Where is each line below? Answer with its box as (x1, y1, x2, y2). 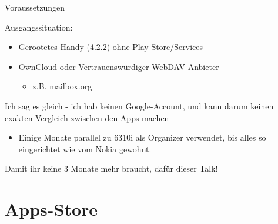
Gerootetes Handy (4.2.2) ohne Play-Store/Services (18, 41, 203, 53)
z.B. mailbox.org (32, 80, 92, 92)
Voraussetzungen (5, 1, 65, 13)
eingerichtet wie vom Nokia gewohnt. (18, 142, 152, 155)
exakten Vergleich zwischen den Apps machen (5, 111, 169, 123)
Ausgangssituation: (5, 21, 73, 33)
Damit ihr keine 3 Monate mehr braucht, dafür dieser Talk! (5, 162, 218, 175)
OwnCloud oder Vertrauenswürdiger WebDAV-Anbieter (18, 60, 219, 72)
